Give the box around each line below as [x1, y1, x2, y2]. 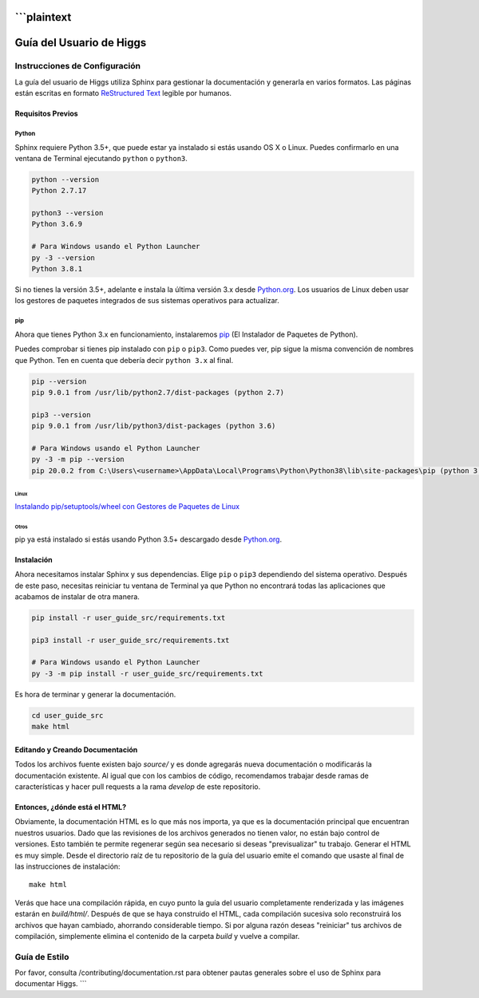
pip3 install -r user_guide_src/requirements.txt [31, 635, 230, 645]
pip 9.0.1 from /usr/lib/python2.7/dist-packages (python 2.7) [31, 388, 285, 396]
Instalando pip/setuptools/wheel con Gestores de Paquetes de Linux [14, 501, 239, 511]
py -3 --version [31, 253, 96, 262]
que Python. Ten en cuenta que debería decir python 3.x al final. [14, 355, 234, 365]
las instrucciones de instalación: [14, 862, 121, 871]
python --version [31, 175, 100, 183]
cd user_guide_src [31, 711, 104, 720]
